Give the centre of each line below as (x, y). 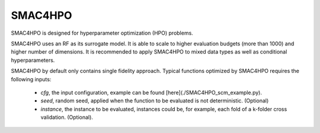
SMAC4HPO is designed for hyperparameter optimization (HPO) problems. (102, 33)
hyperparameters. (33, 60)
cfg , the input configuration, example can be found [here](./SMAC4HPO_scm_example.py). (151, 92)
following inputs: (31, 79)
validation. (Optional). (67, 117)
